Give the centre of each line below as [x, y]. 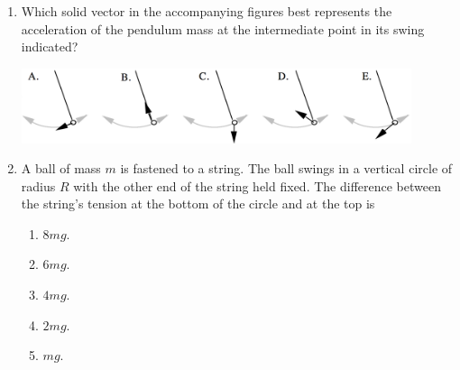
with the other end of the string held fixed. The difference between [257, 185]
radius [38, 185]
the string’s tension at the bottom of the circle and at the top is [198, 203]
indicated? [50, 46]
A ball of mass [61, 168]
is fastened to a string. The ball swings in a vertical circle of [286, 168]
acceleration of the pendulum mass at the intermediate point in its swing [223, 28]
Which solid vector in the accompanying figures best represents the [207, 11]
